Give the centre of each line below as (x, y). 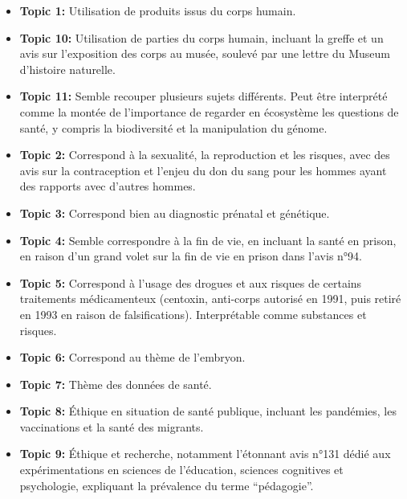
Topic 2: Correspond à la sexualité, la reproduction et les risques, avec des (205, 155)
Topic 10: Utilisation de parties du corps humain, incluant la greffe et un (201, 37)
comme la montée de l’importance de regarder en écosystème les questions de (209, 111)
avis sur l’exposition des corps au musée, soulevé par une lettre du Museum (205, 53)
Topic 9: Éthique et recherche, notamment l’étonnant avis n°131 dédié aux (205, 454)
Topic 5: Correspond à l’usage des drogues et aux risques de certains (191, 282)
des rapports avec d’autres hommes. (108, 186)
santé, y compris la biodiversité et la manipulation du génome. (173, 127)
